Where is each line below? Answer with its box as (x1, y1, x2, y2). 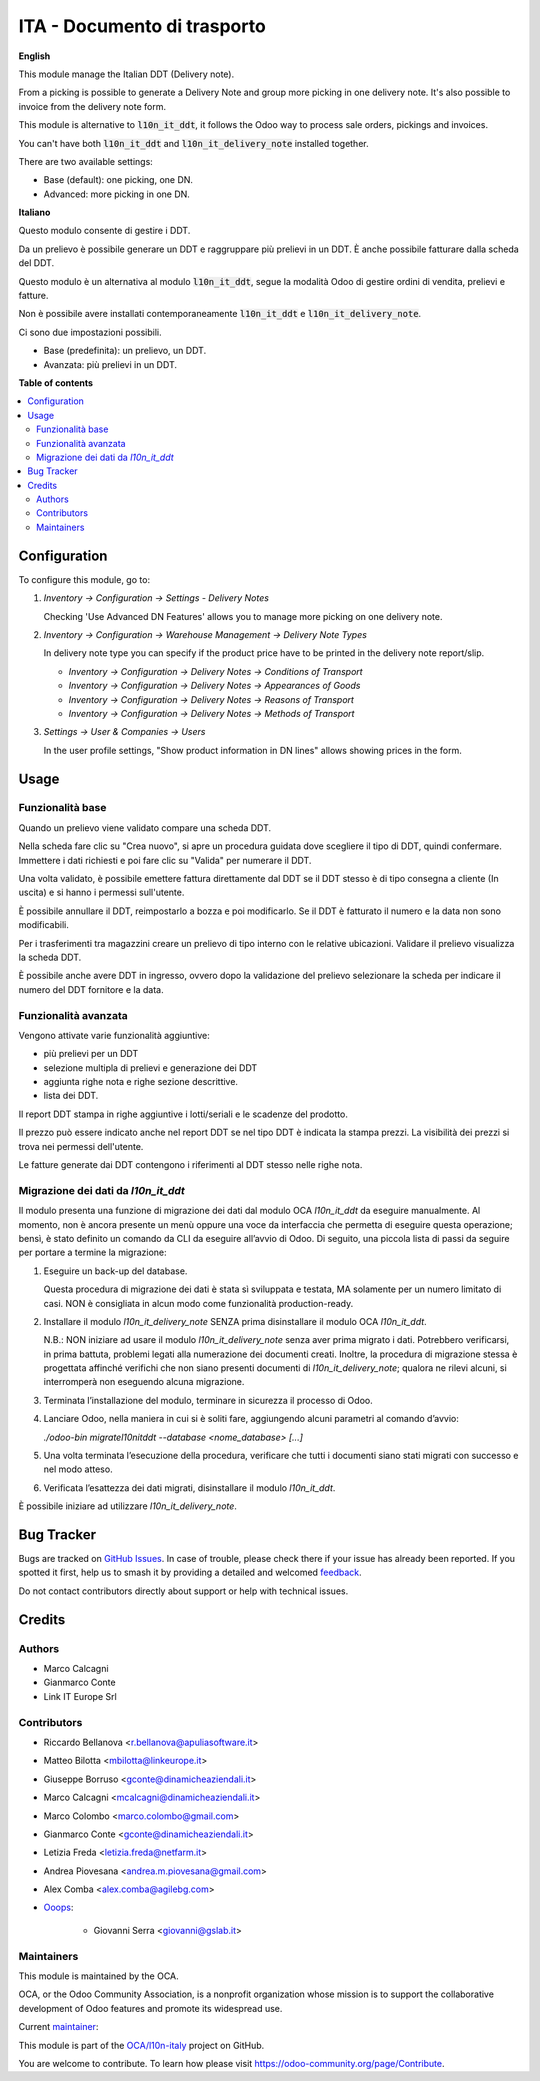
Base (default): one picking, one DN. (43, 174, 194, 186)
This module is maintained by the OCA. (18, 1970, 179, 1982)
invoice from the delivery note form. (18, 100, 167, 112)
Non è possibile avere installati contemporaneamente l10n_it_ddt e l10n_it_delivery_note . (18, 308, 422, 320)
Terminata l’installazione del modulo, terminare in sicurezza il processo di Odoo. (43, 1394, 374, 1406)
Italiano (18, 206, 51, 219)
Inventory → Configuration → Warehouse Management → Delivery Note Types (43, 628, 367, 640)
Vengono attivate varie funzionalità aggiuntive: (18, 1029, 210, 1041)
